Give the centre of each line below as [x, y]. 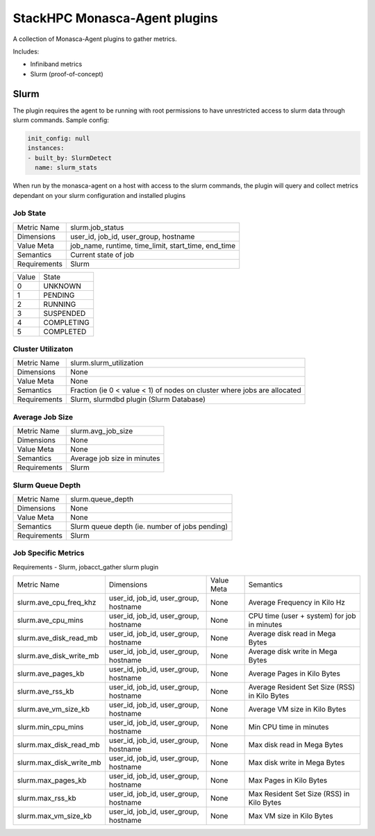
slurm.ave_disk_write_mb [58, 656]
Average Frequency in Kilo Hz [297, 603]
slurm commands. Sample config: [61, 120]
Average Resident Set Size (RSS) [302, 687]
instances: [46, 148]
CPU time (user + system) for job [302, 616]
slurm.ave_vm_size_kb [53, 710]
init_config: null [59, 139]
